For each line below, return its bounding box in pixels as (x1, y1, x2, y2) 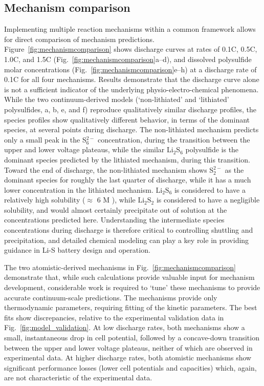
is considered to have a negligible (156, 194, 260, 205)
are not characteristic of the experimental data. (4, 372, 152, 383)
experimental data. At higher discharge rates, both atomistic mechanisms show (4, 352, 252, 363)
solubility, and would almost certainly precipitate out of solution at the (4, 204, 227, 215)
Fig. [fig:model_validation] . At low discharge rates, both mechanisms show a (4, 322, 245, 333)
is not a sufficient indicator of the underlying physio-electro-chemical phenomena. (4, 84, 259, 94)
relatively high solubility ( (4, 194, 85, 205)
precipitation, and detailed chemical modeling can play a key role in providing (4, 234, 249, 245)
